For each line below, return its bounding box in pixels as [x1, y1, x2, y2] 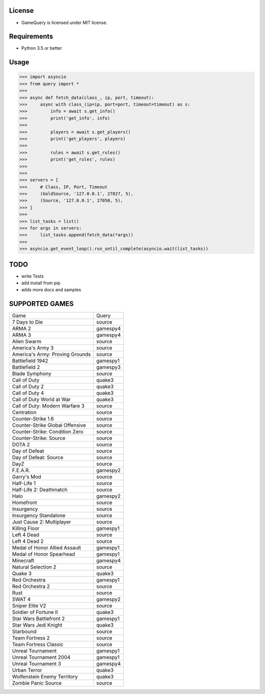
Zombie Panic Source [12, 680, 62, 687]
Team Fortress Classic [12, 641, 64, 648]
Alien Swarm [12, 338, 42, 345]
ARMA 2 [12, 325, 31, 332]
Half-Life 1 [12, 480, 36, 487]
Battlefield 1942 [12, 358, 49, 364]
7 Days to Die [12, 319, 43, 326]
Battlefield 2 [12, 364, 40, 371]
